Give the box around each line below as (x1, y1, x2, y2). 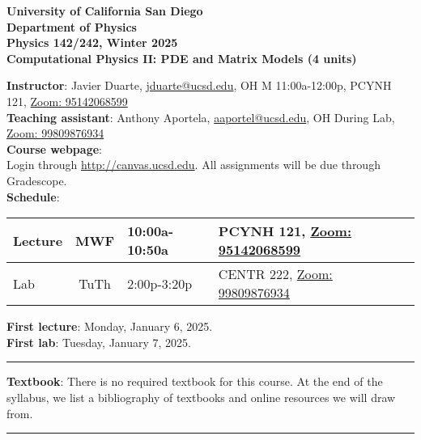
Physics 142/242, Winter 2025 (6, 34, 178, 51)
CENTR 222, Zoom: (218, 264, 333, 284)
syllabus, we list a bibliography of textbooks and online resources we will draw (6, 388, 396, 405)
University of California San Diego (6, 2, 203, 19)
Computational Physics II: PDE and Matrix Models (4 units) (6, 49, 357, 66)
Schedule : (6, 188, 60, 205)
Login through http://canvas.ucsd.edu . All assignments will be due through (6, 156, 381, 173)
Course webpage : (6, 140, 102, 157)
